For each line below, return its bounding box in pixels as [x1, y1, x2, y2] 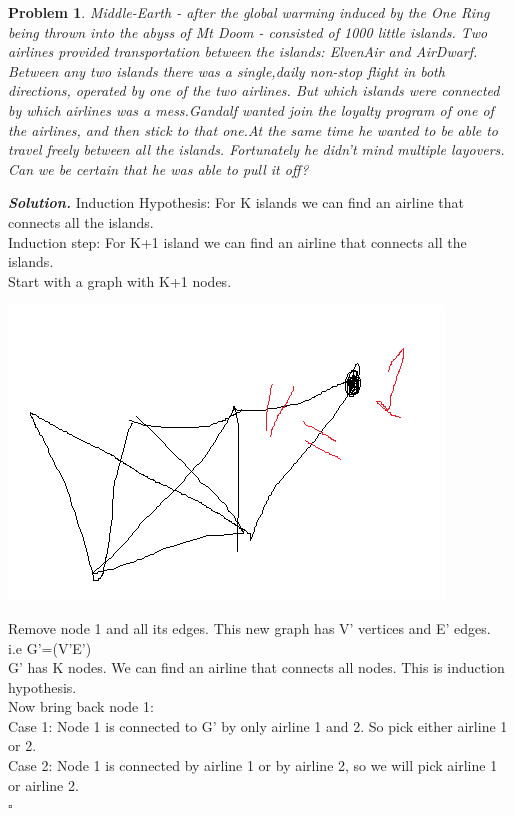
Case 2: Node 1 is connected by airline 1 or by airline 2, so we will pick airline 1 [8, 755, 498, 776]
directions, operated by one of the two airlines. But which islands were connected [8, 80, 500, 101]
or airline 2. [8, 774, 79, 795]
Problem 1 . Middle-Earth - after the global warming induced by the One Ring [8, 2, 490, 22]
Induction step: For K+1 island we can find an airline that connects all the [8, 231, 467, 252]
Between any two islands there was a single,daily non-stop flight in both [8, 60, 445, 81]
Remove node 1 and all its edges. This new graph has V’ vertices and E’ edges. [8, 617, 491, 638]
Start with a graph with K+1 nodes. [8, 270, 232, 291]
